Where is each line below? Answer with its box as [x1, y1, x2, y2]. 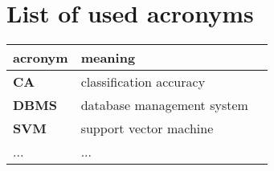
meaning [80, 48, 136, 67]
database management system [80, 96, 248, 115]
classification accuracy [80, 72, 206, 92]
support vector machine [80, 119, 214, 138]
